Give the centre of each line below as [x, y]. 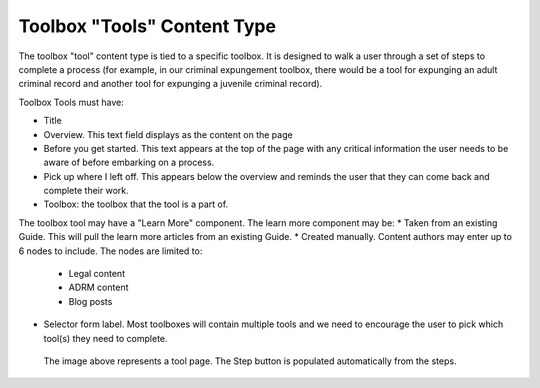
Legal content [96, 274]
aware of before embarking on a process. [129, 162]
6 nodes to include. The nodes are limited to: [110, 251]
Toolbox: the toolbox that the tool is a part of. [136, 204]
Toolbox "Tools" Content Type [147, 26]
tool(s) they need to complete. [106, 338]
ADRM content [98, 287]
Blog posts [90, 301]
